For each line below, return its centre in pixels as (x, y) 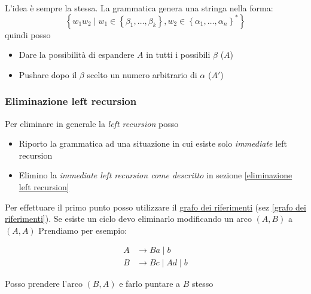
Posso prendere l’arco (44, 284)
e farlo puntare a (150, 284)
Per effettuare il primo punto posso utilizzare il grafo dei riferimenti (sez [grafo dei (155, 207)
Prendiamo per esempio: (83, 230)
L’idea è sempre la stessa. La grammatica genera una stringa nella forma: (139, 8)
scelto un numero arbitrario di (142, 74)
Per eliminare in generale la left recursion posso (92, 123)
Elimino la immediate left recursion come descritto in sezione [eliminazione (155, 175)
